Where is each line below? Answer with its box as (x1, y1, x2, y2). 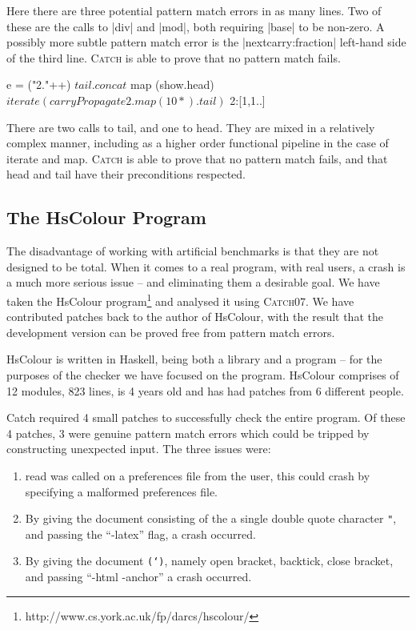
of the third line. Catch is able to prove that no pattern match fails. (6, 49, 341, 66)
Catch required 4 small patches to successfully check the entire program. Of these (6, 409, 406, 426)
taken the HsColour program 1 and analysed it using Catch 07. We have (6, 290, 354, 309)
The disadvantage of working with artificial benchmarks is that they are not (6, 243, 379, 259)
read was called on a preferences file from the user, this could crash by (25, 467, 370, 484)
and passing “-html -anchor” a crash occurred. (25, 568, 252, 585)
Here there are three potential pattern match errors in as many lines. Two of (6, 2, 382, 18)
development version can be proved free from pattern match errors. (6, 323, 335, 340)
